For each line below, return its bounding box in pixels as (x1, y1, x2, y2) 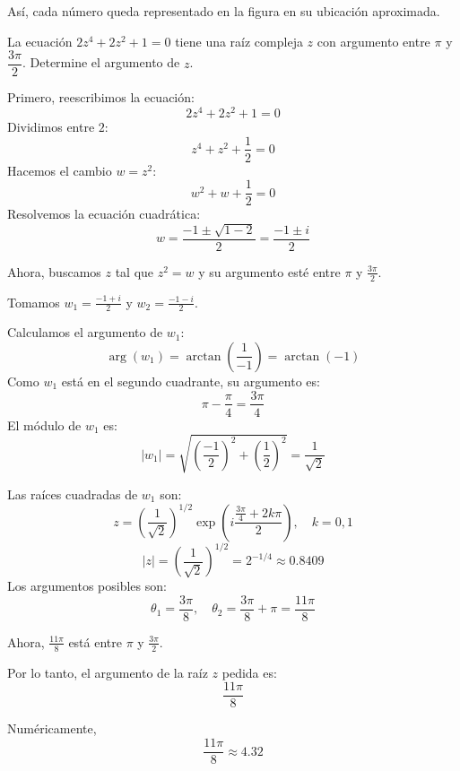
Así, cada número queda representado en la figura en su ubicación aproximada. (7, 2, 440, 20)
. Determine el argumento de (22, 53, 180, 72)
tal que (115, 262, 154, 281)
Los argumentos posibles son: (7, 576, 167, 595)
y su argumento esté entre (198, 262, 341, 281)
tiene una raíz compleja (175, 31, 303, 50)
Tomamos (7, 292, 60, 311)
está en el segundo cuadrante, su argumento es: (61, 371, 320, 390)
